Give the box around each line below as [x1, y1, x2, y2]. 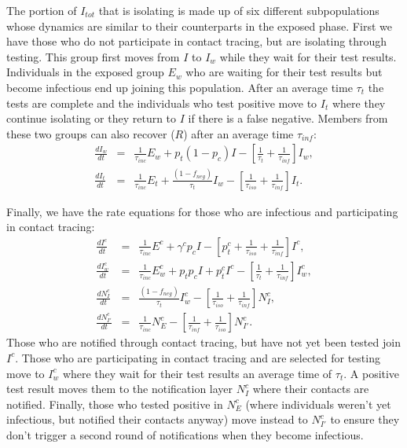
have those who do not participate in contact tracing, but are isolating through [6, 33, 387, 50]
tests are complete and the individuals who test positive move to [6, 94, 317, 111]
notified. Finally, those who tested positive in [6, 395, 223, 412]
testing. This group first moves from [6, 48, 180, 64]
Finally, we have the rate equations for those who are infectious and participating [6, 203, 398, 219]
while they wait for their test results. [219, 48, 397, 64]
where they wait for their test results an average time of [62, 365, 332, 381]
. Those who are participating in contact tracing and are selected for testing [15, 349, 380, 365]
